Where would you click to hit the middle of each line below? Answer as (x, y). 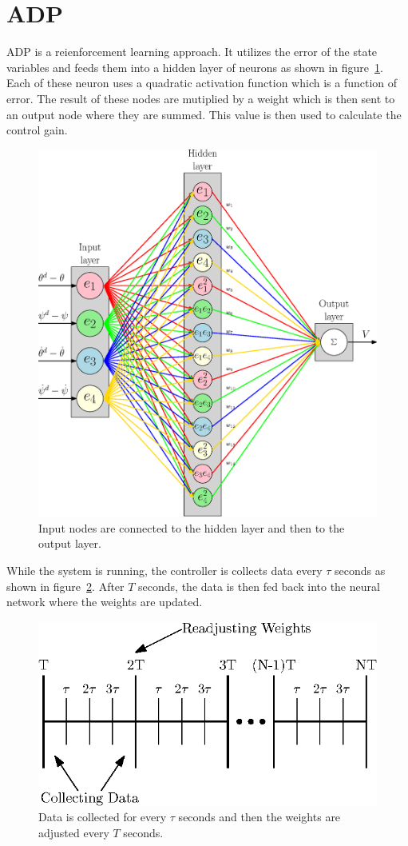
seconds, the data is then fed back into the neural (259, 586)
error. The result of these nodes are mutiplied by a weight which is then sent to (201, 98)
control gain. (37, 130)
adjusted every (74, 833)
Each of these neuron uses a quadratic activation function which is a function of (202, 83)
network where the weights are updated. (105, 602)
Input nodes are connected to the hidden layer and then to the (192, 527)
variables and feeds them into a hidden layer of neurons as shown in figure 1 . (195, 67)
